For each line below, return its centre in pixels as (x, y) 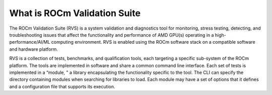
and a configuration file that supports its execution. (62, 86)
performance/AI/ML (30, 42)
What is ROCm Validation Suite (75, 13)
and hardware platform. (33, 49)
